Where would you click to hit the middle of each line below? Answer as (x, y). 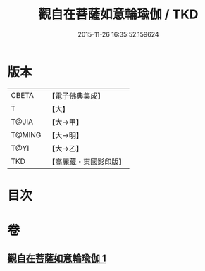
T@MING (26, 134)
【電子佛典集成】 (76, 96)
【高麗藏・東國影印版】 (87, 161)
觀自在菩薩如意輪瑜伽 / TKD (118, 14)
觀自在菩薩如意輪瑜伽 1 (57, 259)
